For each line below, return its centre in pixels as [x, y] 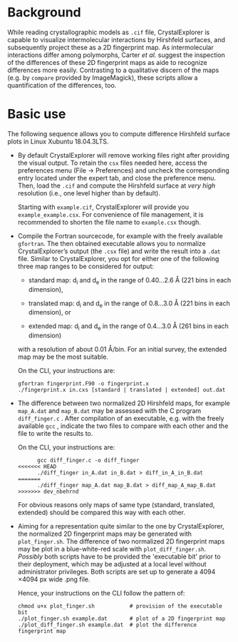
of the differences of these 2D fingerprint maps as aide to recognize [108, 62]
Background [44, 12]
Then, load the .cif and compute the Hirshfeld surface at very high [117, 185]
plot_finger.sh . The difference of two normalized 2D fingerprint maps [121, 541]
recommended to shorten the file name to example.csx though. [109, 222]
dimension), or [50, 312]
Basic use [37, 114]
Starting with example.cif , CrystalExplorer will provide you [103, 207]
